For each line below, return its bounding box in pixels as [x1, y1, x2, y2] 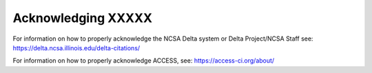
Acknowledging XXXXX [12, 10, 153, 25]
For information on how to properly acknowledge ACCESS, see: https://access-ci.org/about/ [12, 56, 275, 65]
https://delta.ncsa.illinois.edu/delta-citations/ [12, 43, 141, 52]
